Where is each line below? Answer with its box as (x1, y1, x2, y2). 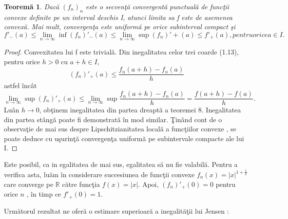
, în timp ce (26, 189, 61, 199)
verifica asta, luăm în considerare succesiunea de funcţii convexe (4, 169, 195, 180)
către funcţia (62, 179, 100, 189)
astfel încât (4, 80, 37, 91)
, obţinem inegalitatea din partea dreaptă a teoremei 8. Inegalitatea (39, 105, 241, 115)
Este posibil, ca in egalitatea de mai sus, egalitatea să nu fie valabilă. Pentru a (4, 159, 238, 169)
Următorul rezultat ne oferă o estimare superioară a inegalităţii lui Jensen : (4, 205, 229, 216)
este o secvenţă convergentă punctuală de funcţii (85, 1, 230, 11)
